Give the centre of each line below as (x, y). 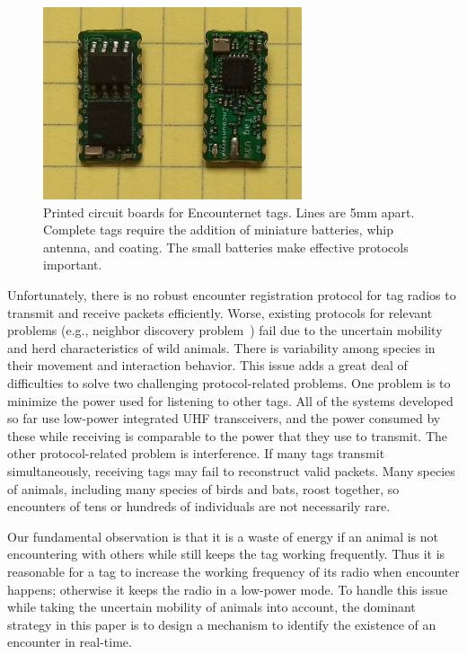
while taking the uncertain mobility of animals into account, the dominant (211, 607)
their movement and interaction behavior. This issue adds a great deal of (207, 365)
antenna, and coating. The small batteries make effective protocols (226, 247)
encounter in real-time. (70, 642)
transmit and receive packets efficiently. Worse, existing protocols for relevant (220, 312)
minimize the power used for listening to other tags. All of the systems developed (230, 400)
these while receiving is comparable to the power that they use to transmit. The (228, 435)
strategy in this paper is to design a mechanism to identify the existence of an (222, 624)
